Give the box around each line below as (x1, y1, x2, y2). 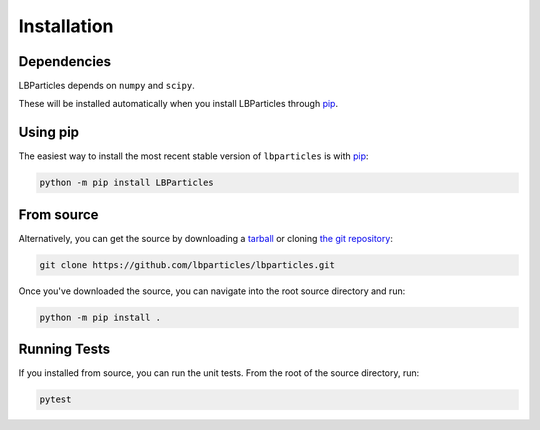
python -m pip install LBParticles (39, 177, 214, 189)
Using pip (18, 124, 80, 141)
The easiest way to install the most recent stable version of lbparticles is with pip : (18, 150, 369, 162)
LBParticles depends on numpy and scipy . (18, 80, 195, 92)
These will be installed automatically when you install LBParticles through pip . (18, 98, 339, 110)
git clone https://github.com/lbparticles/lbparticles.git (39, 259, 335, 270)
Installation (18, 15, 114, 37)
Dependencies (18, 53, 112, 70)
